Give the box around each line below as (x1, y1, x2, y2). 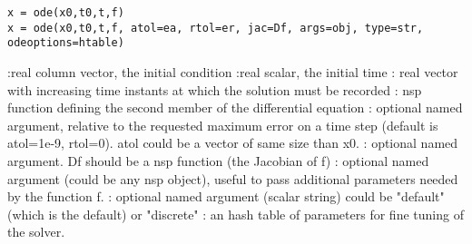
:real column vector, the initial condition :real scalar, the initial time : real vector (7, 62, 458, 81)
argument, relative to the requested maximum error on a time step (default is (7, 115, 438, 134)
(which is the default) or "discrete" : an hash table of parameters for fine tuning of (7, 204, 464, 223)
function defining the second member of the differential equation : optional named (7, 98, 463, 117)
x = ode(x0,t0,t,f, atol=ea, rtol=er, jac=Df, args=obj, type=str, (7, 21, 424, 34)
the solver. (7, 222, 65, 241)
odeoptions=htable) (7, 36, 124, 50)
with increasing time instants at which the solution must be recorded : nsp (7, 80, 422, 99)
